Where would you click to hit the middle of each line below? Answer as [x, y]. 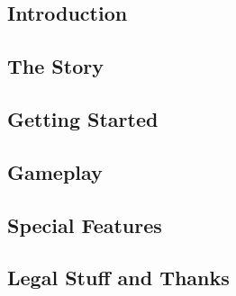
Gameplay [55, 171]
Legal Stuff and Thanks [118, 278]
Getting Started [83, 118]
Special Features [85, 224]
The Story [55, 66]
